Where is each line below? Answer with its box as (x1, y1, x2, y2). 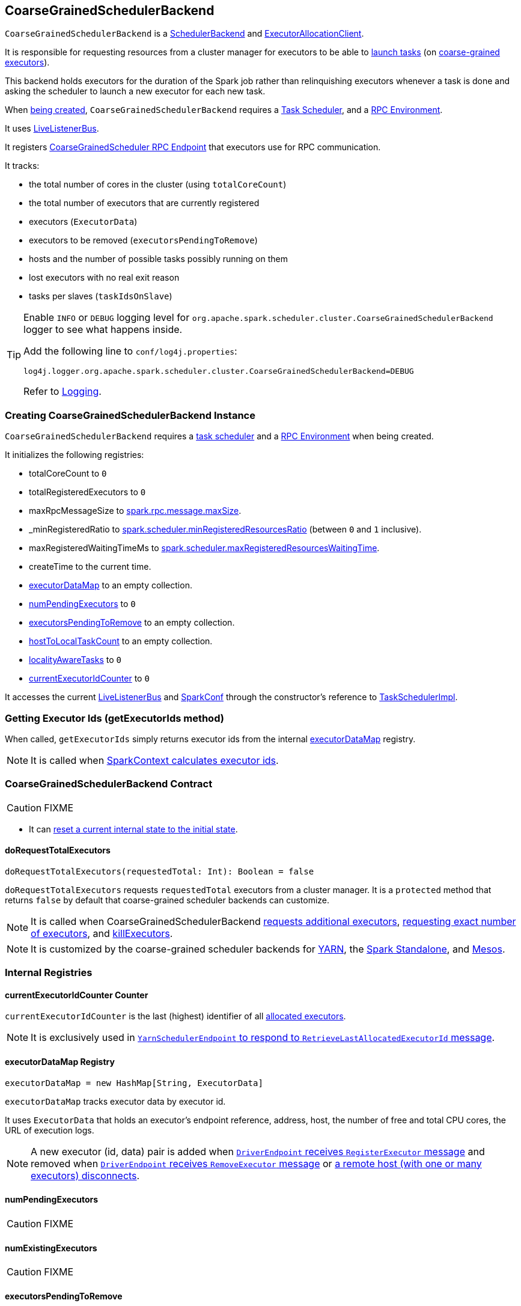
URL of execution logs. (5, 1124, 94, 1135)
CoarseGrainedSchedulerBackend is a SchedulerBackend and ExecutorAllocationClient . (5, 28, 364, 39)
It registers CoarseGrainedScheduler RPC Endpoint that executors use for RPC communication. (5, 142, 381, 153)
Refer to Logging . (23, 385, 102, 398)
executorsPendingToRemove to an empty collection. (29, 617, 235, 628)
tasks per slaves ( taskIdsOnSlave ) (29, 291, 172, 302)
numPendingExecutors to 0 (29, 599, 136, 609)
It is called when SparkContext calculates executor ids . (31, 754, 279, 766)
